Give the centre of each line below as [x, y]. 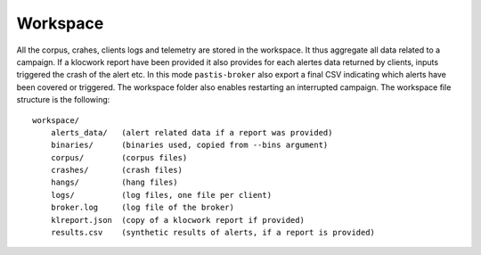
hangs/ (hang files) [114, 182]
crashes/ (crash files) [116, 170]
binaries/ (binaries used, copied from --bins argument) [189, 145]
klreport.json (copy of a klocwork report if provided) [177, 220]
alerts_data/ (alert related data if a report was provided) [192, 132]
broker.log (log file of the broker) [143, 208]
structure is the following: [63, 100]
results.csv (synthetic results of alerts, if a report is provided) [213, 233]
